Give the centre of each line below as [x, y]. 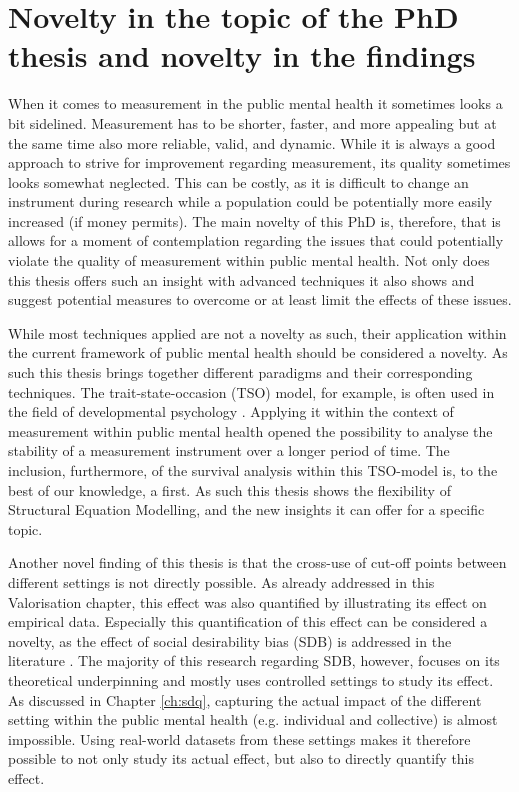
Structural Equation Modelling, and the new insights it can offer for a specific [246, 509]
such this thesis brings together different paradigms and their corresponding [240, 372]
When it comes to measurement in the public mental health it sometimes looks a [255, 103]
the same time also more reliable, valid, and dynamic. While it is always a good [252, 142]
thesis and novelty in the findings [242, 55]
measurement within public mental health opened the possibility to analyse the [250, 430]
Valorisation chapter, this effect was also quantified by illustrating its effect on [247, 601]
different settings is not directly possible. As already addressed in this [221, 581]
